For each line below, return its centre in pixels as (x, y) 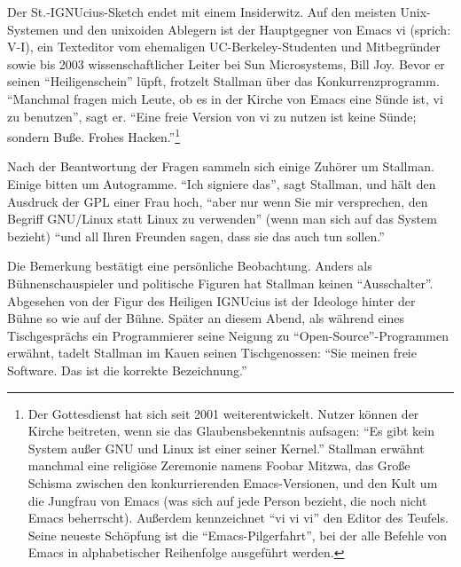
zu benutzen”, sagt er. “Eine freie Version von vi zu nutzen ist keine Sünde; (212, 116)
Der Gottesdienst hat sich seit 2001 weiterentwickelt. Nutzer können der (223, 413)
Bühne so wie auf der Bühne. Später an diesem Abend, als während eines (206, 318)
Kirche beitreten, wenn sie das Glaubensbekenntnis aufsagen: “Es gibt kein (231, 431)
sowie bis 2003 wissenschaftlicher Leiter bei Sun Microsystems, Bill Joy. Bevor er (226, 63)
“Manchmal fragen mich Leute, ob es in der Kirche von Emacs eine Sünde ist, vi (225, 98)
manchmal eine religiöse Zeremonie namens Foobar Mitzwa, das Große (219, 465)
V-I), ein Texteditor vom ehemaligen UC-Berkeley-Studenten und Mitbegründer (224, 47)
